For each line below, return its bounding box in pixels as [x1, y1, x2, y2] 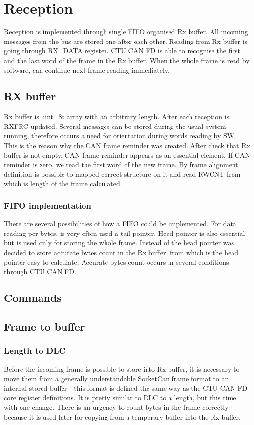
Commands [4, 290, 62, 305]
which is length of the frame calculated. [4, 178, 122, 189]
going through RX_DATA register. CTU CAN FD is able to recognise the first [4, 45, 240, 56]
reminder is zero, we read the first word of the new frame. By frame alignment [4, 159, 238, 170]
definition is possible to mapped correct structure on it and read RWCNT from [4, 169, 241, 179]
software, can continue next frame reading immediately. [4, 64, 169, 75]
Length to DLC [4, 344, 66, 357]
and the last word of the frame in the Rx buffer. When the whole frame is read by [4, 55, 250, 65]
